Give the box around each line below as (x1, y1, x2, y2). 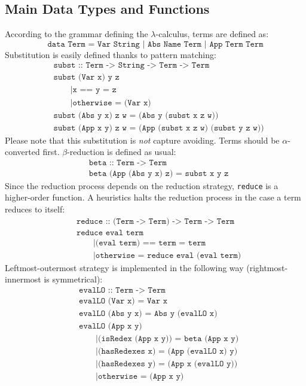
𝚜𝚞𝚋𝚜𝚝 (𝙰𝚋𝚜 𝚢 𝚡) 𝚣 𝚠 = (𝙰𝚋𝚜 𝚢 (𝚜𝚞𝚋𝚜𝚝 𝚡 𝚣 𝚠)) (53, 111, 219, 120)
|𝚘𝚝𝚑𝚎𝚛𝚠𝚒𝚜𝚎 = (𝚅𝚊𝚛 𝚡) (70, 98, 151, 107)
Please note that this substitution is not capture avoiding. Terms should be (5, 133, 280, 146)
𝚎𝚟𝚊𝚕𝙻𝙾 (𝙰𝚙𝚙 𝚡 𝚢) (79, 322, 142, 331)
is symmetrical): (44, 273, 103, 285)
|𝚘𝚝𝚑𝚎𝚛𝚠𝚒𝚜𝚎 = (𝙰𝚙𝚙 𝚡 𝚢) (96, 372, 184, 381)
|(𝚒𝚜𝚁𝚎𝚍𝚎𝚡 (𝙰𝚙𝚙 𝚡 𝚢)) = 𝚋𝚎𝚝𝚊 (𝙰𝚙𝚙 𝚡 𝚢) (96, 335, 239, 344)
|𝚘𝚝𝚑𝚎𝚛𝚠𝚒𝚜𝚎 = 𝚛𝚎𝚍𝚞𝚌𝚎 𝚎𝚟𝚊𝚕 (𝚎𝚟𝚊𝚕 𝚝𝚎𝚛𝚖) (93, 251, 241, 260)
